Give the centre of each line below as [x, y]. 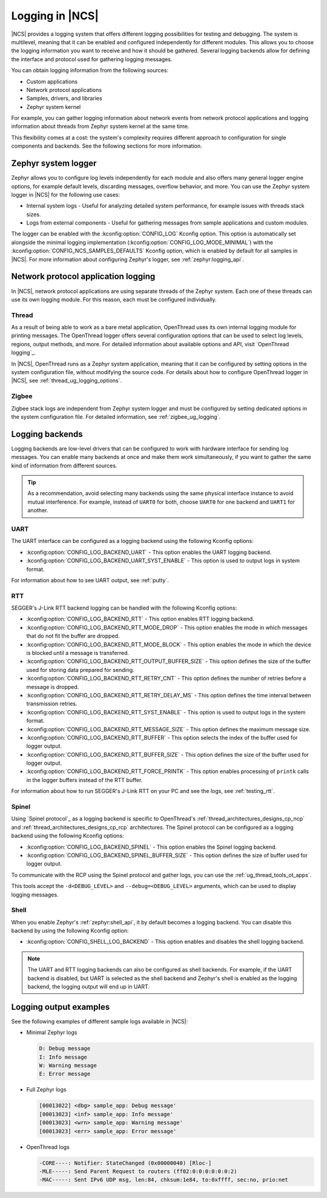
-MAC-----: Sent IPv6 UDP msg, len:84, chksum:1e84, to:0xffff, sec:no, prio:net [164, 1180]
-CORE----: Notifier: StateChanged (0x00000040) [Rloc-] [125, 1163]
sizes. [34, 214]
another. [38, 510]
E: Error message [65, 1074]
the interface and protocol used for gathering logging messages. [92, 59]
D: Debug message [65, 1048]
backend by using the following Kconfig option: [70, 931]
